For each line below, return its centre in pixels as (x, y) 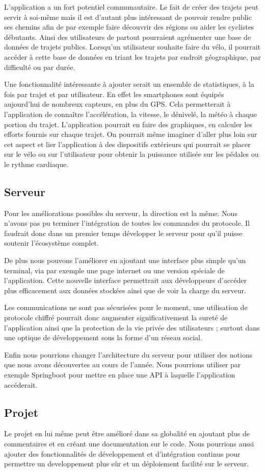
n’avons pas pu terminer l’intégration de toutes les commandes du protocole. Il (127, 223)
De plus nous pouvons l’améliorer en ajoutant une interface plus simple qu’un (125, 260)
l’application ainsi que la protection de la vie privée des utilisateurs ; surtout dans (132, 327)
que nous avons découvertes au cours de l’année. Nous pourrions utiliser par (123, 364)
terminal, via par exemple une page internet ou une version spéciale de (114, 270)
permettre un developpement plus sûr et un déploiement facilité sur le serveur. (127, 464)
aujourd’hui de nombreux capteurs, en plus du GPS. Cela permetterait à (117, 104)
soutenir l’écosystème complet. (51, 243)
